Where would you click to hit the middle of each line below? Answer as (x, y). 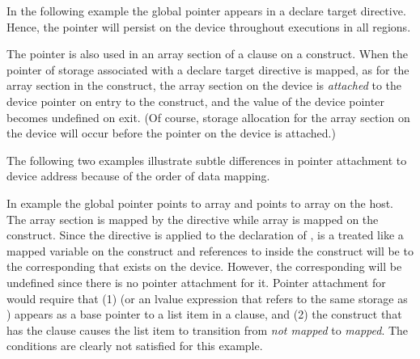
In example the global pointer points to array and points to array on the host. (200, 203)
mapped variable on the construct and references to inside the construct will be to (210, 250)
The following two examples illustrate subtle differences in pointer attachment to (207, 160)
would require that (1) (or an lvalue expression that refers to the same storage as (207, 298)
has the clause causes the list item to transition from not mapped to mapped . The (208, 329)
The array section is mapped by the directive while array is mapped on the (193, 219)
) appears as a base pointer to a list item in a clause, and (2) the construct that (204, 314)
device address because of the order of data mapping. (138, 176)
